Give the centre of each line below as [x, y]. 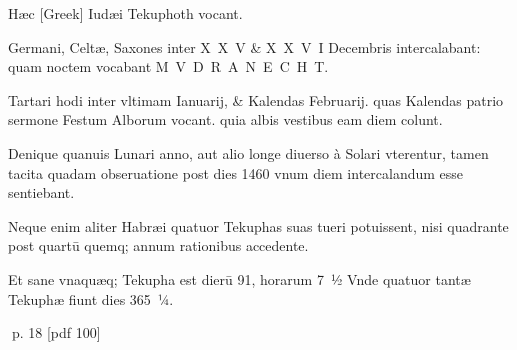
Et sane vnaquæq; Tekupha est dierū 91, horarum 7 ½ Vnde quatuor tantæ [239, 278]
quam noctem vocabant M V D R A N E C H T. [168, 66]
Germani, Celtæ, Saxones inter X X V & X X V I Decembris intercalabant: [244, 46]
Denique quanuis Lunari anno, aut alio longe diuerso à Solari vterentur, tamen [248, 152]
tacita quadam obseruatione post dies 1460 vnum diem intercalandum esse [236, 172]
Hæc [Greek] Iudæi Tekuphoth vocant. [125, 13]
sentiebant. [41, 192]
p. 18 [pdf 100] [56, 332]
